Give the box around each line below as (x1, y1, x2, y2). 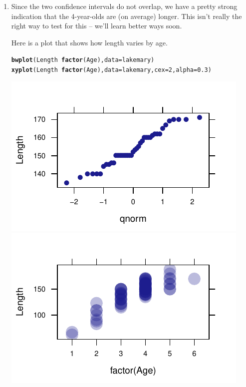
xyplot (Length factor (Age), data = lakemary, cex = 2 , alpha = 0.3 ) (11, 66, 212, 74)
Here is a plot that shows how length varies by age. (11, 37, 168, 47)
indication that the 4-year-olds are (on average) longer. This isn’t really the (11, 10, 242, 21)
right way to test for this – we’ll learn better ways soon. (11, 20, 182, 31)
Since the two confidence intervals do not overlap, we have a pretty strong (11, 1, 238, 11)
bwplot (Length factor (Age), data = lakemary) (11, 56, 155, 64)
